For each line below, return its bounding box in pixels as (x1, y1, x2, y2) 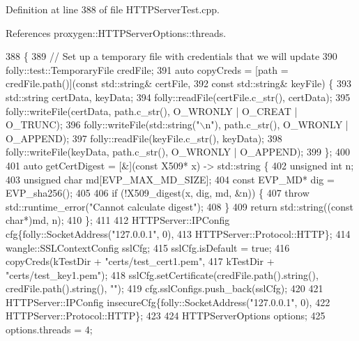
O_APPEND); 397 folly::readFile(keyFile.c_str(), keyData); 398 (6, 130, 282, 145)
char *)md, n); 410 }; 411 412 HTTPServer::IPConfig (6, 213, 230, 227)
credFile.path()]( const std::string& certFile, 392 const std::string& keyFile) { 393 (6, 76, 351, 91)
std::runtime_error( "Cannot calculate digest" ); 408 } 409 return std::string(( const (6, 199, 353, 213)
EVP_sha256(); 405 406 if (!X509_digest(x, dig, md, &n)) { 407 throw (6, 185, 310, 200)
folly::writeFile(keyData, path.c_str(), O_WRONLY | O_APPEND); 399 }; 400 (6, 144, 351, 159)
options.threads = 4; (6, 322, 93, 337)
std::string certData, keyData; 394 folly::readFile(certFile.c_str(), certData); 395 (6, 89, 351, 104)
